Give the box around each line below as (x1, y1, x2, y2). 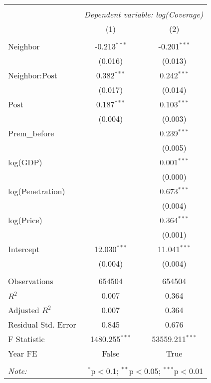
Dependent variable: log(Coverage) (84, 8, 204, 20)
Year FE (8, 348, 37, 359)
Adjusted (8, 304, 39, 316)
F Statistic (8, 333, 45, 345)
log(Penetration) (8, 185, 65, 197)
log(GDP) (8, 156, 42, 168)
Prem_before (8, 127, 54, 139)
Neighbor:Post (8, 69, 58, 81)
